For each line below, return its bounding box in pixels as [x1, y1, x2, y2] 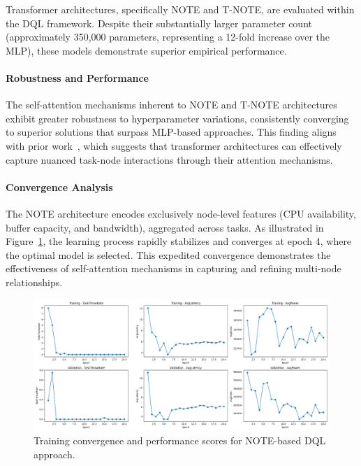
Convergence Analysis [6, 179, 113, 194]
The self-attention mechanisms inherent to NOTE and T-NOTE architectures [6, 97, 337, 112]
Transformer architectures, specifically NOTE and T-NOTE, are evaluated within [6, 2, 355, 16]
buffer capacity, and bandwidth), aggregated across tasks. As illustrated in [6, 220, 324, 234]
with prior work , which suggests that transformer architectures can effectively [6, 138, 342, 153]
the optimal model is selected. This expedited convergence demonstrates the [6, 247, 331, 262]
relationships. [6, 274, 63, 289]
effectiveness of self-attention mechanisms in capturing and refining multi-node [6, 261, 341, 276]
